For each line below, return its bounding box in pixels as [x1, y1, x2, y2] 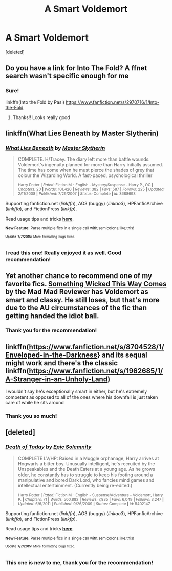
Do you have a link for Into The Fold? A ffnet [5, 64, 147, 72]
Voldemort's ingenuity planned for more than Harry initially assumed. [17, 162, 164, 168]
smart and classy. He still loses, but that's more [5, 296, 160, 304]
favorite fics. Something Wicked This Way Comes [5, 280, 167, 288]
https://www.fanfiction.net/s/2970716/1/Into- [66, 99, 160, 105]
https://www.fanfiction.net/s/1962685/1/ [29, 367, 163, 376]
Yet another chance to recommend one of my [5, 271, 153, 280]
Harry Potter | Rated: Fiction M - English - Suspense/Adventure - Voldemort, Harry [17, 492, 163, 498]
